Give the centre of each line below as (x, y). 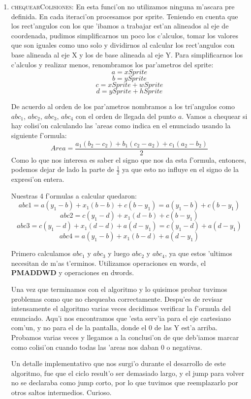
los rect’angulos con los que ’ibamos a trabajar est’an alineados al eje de (120, 26)
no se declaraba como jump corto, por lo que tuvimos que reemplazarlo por (125, 383)
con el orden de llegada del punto (126, 116)
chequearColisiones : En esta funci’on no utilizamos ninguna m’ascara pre (123, 6)
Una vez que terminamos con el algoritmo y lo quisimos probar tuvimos (119, 289)
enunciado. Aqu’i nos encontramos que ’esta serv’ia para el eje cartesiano (121, 318)
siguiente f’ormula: (39, 135)
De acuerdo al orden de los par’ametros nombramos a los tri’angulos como (123, 106)
